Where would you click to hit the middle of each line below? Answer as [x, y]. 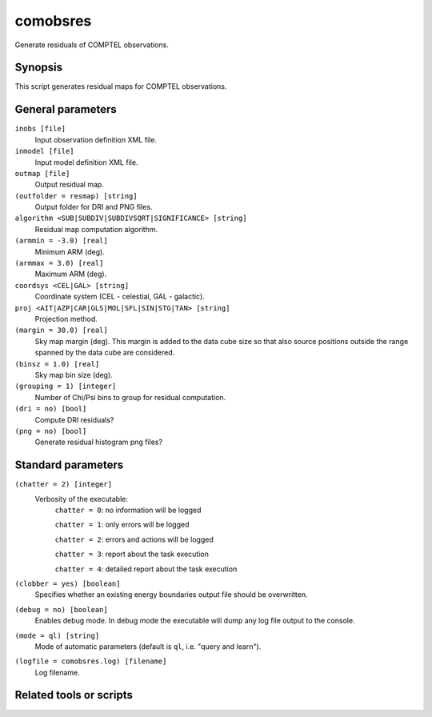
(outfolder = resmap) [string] [76, 196]
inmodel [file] [45, 151]
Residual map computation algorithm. [96, 229]
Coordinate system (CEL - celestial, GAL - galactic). [120, 297]
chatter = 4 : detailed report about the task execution [146, 569]
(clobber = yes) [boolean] [68, 583]
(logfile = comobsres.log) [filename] [91, 661]
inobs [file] [40, 129]
